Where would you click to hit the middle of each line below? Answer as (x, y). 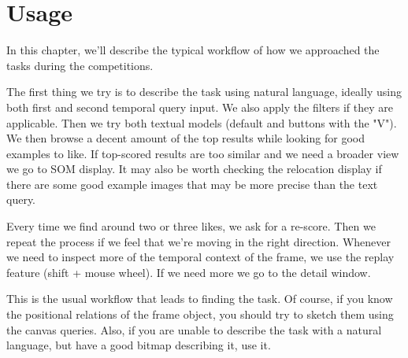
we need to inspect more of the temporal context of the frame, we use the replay (200, 257)
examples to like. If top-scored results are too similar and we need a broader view (203, 153)
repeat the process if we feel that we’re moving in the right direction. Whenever (199, 241)
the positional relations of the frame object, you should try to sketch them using (200, 314)
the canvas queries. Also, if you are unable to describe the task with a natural (194, 329)
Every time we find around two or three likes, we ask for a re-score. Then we (191, 226)
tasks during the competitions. (80, 65)
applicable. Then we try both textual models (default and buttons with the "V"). (202, 122)
